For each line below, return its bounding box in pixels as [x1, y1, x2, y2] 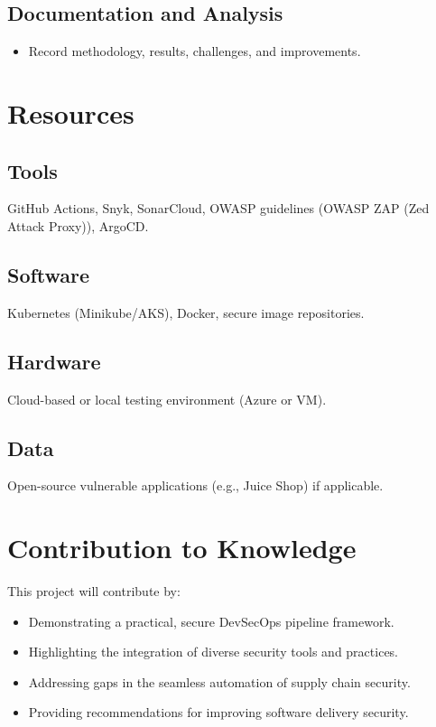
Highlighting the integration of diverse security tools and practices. [28, 642, 399, 661]
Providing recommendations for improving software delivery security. [28, 703, 409, 722]
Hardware [7, 347, 101, 375]
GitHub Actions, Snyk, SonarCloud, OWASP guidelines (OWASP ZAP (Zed [7, 199, 430, 218]
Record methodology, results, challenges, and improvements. [28, 42, 361, 61]
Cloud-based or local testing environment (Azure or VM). [7, 389, 327, 408]
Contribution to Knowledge [7, 529, 357, 566]
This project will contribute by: [7, 582, 181, 601]
